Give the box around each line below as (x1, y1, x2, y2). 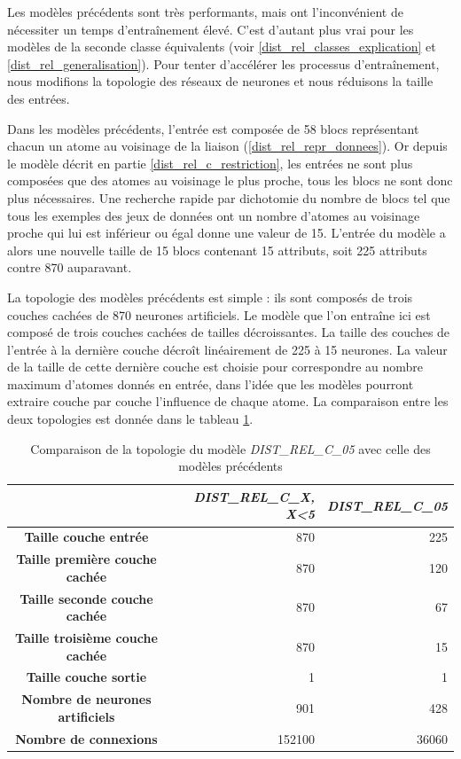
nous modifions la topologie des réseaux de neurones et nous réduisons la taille (7, 72, 434, 90)
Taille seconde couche (20, 589, 153, 607)
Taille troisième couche (15, 629, 158, 646)
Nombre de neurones (21, 690, 152, 708)
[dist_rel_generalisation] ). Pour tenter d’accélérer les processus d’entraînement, (7, 54, 440, 73)
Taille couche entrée (24, 528, 149, 546)
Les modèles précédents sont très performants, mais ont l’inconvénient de (7, 3, 403, 20)
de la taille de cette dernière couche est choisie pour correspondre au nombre (7, 357, 424, 376)
